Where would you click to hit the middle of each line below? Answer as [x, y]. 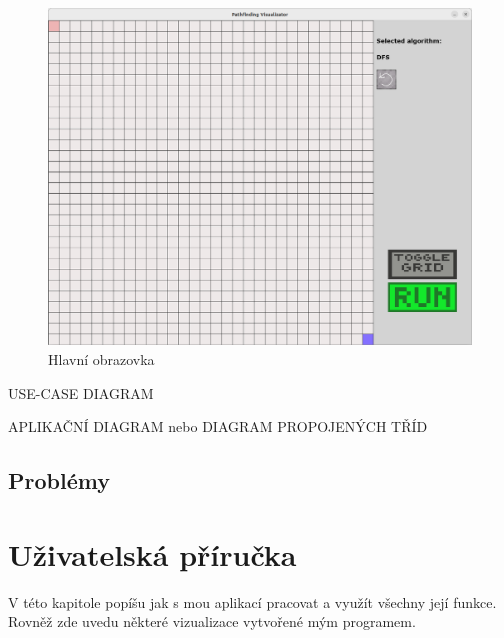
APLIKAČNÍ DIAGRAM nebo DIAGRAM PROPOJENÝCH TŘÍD [218, 426]
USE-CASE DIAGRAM [81, 392]
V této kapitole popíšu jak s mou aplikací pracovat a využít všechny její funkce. [252, 601]
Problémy [59, 480]
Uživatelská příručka [152, 553]
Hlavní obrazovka [101, 359]
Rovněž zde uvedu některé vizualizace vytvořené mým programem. [212, 621]
